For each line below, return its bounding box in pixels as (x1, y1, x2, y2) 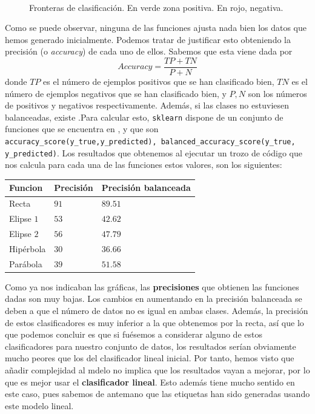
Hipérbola (9, 242, 46, 255)
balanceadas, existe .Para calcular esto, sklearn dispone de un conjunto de (5, 110, 283, 123)
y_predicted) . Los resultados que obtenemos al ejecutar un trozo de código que (5, 146, 302, 159)
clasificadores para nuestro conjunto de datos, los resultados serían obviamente (5, 339, 296, 352)
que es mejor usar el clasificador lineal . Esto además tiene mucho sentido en (5, 375, 295, 388)
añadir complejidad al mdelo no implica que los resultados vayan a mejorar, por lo (5, 363, 310, 376)
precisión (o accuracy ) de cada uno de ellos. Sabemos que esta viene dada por (5, 45, 293, 58)
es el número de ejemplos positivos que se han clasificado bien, (43, 75, 274, 88)
